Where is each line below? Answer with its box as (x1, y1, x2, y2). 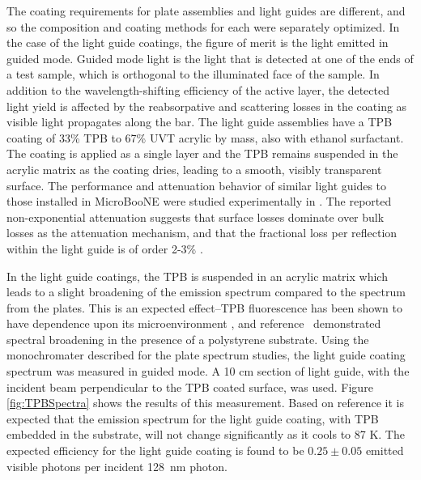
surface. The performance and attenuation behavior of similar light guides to (6, 176, 387, 193)
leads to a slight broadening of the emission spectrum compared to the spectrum (6, 283, 406, 300)
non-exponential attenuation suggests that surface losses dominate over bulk (6, 208, 385, 225)
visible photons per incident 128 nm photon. (6, 457, 228, 474)
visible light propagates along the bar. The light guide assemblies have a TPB (6, 113, 393, 130)
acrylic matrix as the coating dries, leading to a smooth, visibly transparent (6, 160, 382, 177)
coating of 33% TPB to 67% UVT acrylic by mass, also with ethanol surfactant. (6, 129, 404, 146)
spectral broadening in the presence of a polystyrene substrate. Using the (6, 330, 369, 347)
